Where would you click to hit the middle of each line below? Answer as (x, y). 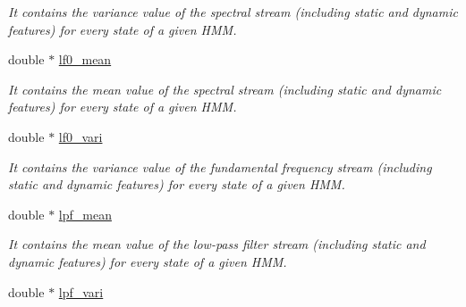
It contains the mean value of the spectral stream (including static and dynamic (225, 89)
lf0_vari (80, 136)
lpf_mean (85, 214)
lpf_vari (81, 291)
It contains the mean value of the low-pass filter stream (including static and (217, 244)
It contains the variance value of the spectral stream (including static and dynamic (233, 12)
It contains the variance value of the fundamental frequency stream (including (220, 166)
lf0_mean (85, 59)
